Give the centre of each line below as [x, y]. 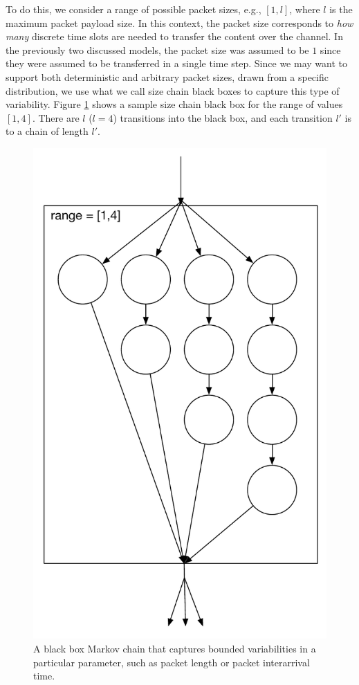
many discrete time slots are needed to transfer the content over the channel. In [174, 36]
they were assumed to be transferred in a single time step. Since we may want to [176, 63]
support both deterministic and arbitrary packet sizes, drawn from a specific [167, 76]
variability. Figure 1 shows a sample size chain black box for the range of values [174, 104]
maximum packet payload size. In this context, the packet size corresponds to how [179, 22]
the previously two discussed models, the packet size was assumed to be [157, 49]
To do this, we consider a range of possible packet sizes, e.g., [134, 9]
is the [341, 9]
